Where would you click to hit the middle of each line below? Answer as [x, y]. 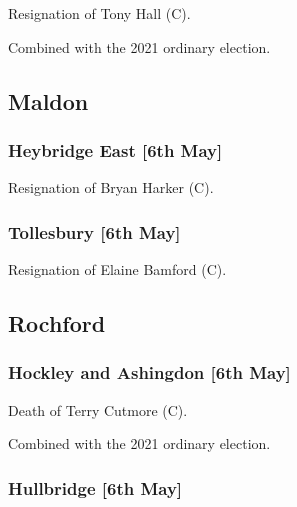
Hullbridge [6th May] [95, 487]
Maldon [48, 100]
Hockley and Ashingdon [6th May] [149, 372]
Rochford [57, 322]
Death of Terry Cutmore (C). [98, 409]
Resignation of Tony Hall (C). [99, 13]
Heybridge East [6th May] [115, 149]
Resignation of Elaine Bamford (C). [117, 269]
